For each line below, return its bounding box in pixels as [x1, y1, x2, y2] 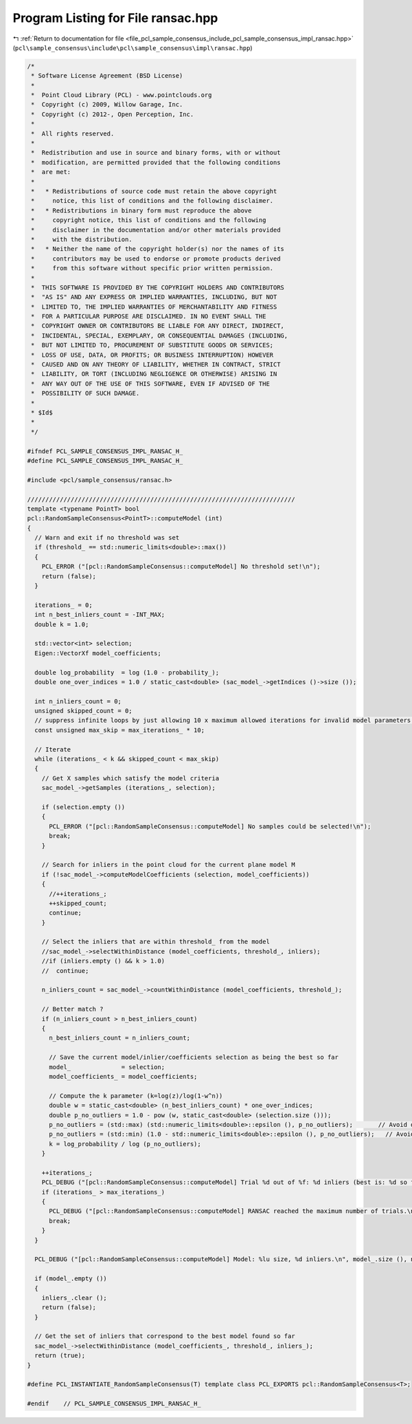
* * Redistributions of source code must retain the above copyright [31, 188, 277, 195]
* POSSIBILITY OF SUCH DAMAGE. [31, 389, 140, 397]
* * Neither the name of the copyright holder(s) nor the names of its [31, 245, 285, 253]
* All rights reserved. [31, 129, 115, 138]
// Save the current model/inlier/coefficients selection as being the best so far [49, 1053, 339, 1062]
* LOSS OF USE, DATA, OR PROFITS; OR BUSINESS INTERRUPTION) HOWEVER [31, 351, 274, 359]
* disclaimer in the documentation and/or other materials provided [31, 226, 281, 234]
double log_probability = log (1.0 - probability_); [34, 668, 220, 677]
